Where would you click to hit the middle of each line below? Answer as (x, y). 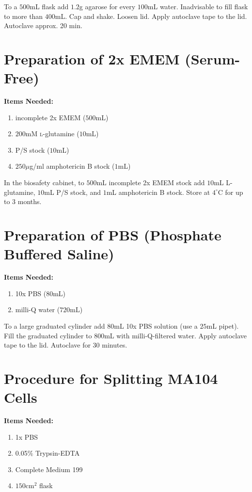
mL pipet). (223, 325)
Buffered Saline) (59, 254)
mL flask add (49, 6)
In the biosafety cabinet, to (44, 183)
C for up (230, 192)
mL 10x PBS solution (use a (156, 325)
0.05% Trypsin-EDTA (47, 453)
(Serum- (213, 58)
